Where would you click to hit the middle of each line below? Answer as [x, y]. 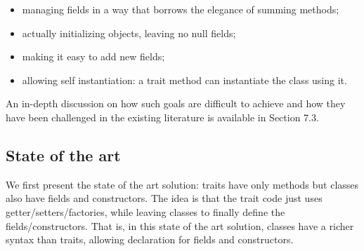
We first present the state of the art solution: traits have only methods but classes [182, 184]
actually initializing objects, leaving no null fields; [129, 33]
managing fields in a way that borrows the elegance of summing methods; [181, 9]
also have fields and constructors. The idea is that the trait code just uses [164, 198]
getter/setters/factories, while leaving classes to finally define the [145, 211]
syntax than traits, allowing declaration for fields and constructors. [150, 239]
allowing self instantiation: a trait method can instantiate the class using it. [184, 80]
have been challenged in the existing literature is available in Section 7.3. [162, 117]
